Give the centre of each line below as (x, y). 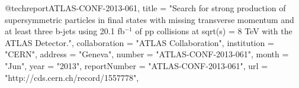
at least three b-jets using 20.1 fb (65, 31)
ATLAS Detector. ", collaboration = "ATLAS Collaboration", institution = (139, 42)
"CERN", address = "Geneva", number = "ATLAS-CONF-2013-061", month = (147, 54)
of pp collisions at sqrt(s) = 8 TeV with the (214, 31)
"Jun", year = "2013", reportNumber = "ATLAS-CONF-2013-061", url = (136, 65)
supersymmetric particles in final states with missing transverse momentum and (149, 19)
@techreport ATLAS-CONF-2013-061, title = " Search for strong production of (145, 8)
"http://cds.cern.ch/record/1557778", (72, 77)
